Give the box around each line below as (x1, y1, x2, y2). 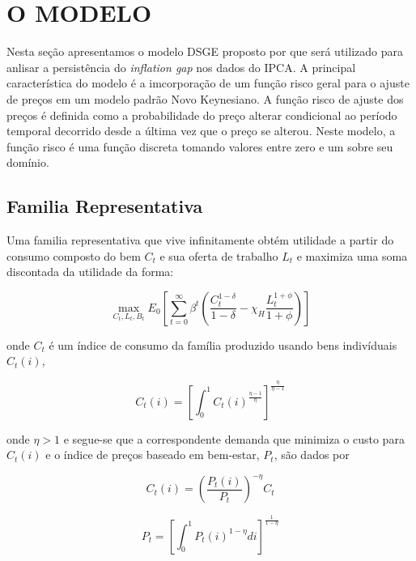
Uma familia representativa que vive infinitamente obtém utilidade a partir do (6, 232, 394, 249)
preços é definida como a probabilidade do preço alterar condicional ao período (6, 106, 397, 123)
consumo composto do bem (6, 247, 141, 264)
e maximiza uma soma (296, 247, 408, 264)
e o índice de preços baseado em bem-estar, (45, 446, 260, 463)
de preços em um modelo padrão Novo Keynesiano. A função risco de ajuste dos (6, 90, 404, 107)
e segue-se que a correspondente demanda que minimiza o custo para (63, 430, 405, 447)
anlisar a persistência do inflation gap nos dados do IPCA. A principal (6, 58, 356, 75)
